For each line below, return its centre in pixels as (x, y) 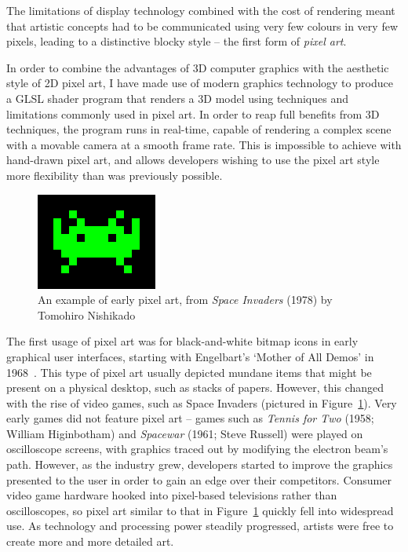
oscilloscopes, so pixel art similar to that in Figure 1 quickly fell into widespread (200, 510)
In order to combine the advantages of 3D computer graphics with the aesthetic (198, 67)
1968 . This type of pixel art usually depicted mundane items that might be (189, 372)
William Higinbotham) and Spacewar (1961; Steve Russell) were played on (185, 433)
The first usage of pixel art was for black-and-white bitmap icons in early (182, 341)
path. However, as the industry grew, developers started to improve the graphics (200, 464)
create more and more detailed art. (90, 541)
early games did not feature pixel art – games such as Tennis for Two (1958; (190, 418)
